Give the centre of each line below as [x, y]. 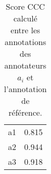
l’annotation [25, 89]
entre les [25, 30]
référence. [25, 112]
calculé [25, 18]
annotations [25, 42]
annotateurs [25, 65]
